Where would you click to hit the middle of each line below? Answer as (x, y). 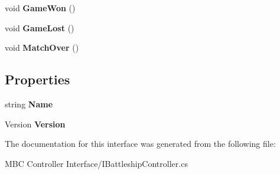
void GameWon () (40, 8)
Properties (38, 79)
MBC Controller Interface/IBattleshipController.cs (96, 163)
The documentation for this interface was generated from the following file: (140, 144)
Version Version (35, 124)
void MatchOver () (42, 47)
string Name (29, 104)
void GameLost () (40, 27)
